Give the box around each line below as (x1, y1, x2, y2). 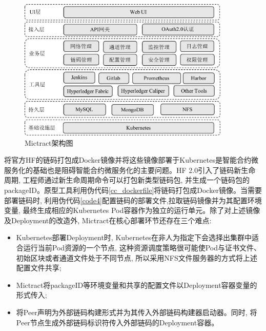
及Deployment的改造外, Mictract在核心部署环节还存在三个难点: (4, 215, 212, 225)
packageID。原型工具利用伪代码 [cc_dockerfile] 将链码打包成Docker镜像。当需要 (4, 184, 262, 195)
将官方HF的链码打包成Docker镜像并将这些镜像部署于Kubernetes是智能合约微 (4, 154, 258, 165)
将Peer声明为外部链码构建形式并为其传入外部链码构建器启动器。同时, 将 (16, 306, 257, 317)
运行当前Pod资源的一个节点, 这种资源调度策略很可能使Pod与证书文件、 (23, 242, 261, 252)
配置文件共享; (16, 262, 62, 273)
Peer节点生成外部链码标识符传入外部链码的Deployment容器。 (16, 317, 219, 327)
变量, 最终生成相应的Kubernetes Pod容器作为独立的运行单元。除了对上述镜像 (4, 205, 260, 216)
